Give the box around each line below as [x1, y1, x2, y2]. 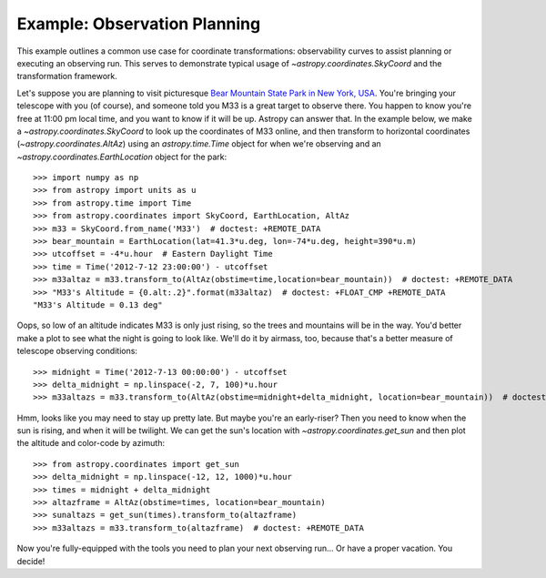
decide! [16, 555, 45, 566]
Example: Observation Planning [16, 14, 261, 34]
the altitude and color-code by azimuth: [16, 438, 166, 449]
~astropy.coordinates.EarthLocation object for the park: [16, 151, 227, 162]
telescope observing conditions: [16, 346, 138, 357]
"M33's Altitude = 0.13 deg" [33, 299, 163, 309]
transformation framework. [16, 71, 118, 82]
